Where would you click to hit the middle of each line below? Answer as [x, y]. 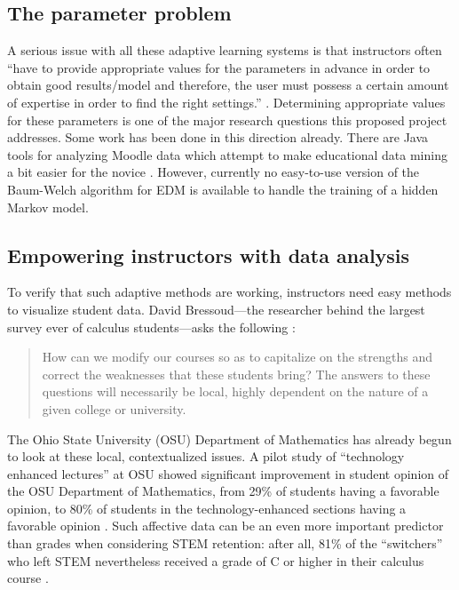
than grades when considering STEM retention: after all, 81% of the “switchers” [225, 543]
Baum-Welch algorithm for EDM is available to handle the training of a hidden [223, 189]
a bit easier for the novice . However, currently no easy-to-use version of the [214, 172]
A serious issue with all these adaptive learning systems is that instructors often [225, 50]
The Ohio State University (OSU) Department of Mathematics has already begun [229, 439]
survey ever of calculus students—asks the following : [151, 327]
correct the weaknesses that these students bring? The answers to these [236, 374]
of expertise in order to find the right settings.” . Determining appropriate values [226, 102]
